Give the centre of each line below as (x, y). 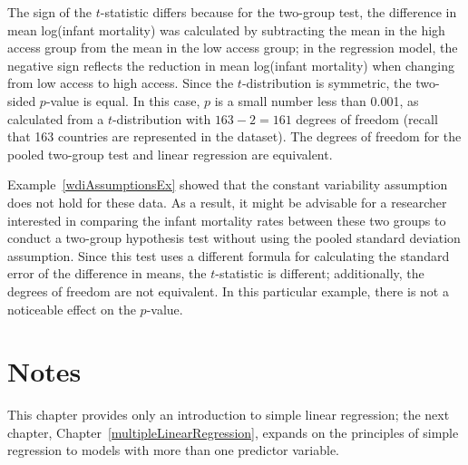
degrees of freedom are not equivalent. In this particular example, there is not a (228, 291)
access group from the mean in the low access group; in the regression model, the (233, 48)
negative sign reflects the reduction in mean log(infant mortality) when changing (231, 65)
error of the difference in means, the (107, 273)
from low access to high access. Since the (121, 83)
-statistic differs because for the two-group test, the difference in (278, 12)
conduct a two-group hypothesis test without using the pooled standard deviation (234, 238)
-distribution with (161, 118)
